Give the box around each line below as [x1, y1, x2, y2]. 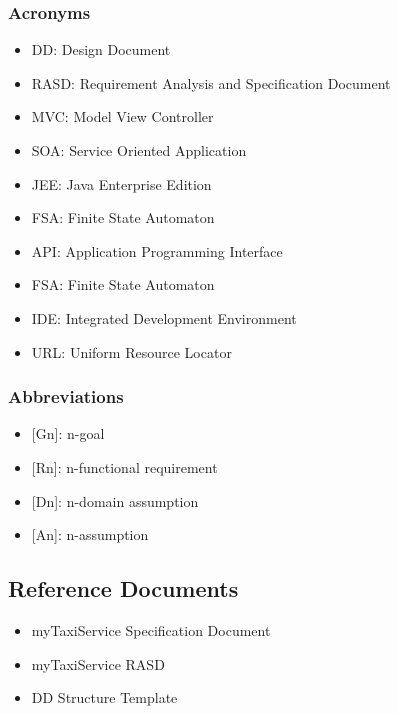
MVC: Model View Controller [31, 106, 214, 127]
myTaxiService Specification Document [31, 619, 271, 640]
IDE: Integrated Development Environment [31, 307, 297, 328]
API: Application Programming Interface [31, 240, 283, 261]
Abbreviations [8, 384, 124, 409]
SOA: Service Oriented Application [31, 140, 247, 160]
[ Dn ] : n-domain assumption [31, 490, 199, 511]
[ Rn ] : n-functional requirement [31, 456, 218, 477]
